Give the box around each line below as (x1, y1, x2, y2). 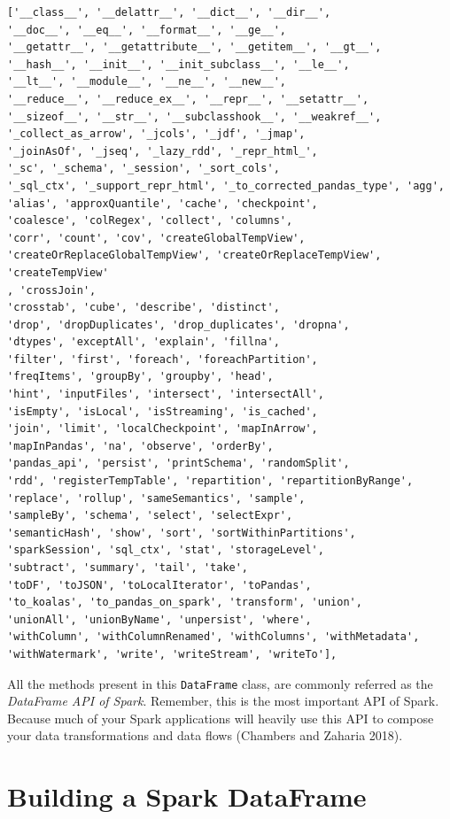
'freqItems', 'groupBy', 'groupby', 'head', (7, 370, 274, 383)
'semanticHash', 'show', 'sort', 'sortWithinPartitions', (7, 526, 356, 539)
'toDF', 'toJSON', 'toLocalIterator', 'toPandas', (7, 578, 312, 591)
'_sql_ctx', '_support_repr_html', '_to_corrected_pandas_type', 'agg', (7, 179, 445, 192)
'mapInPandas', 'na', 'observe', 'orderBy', (7, 439, 274, 452)
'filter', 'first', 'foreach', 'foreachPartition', (7, 352, 318, 366)
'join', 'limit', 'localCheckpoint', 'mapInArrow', (7, 422, 318, 436)
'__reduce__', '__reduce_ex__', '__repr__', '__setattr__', (7, 92, 369, 105)
